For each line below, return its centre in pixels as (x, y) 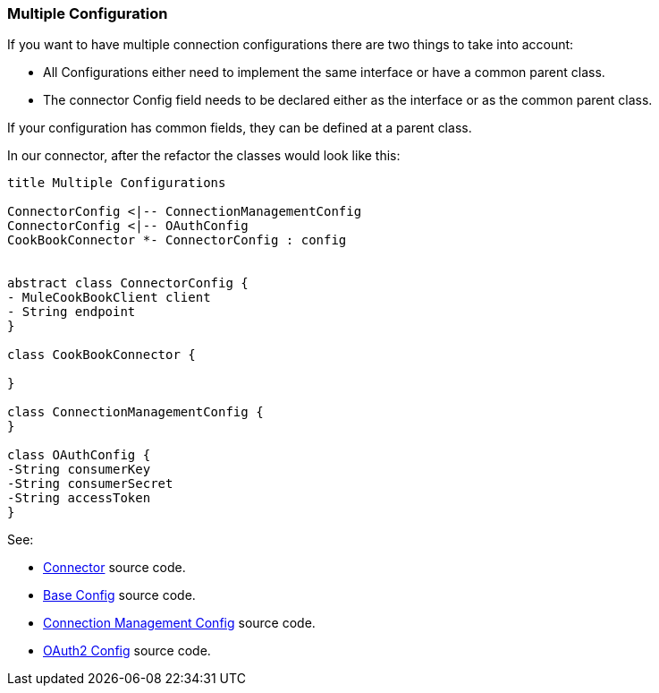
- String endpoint (72, 312)
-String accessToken (79, 498)
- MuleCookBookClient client (109, 298)
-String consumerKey (79, 470)
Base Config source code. (119, 595)
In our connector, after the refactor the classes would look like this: (204, 156)
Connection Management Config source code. (179, 623)
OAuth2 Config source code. (127, 651)
